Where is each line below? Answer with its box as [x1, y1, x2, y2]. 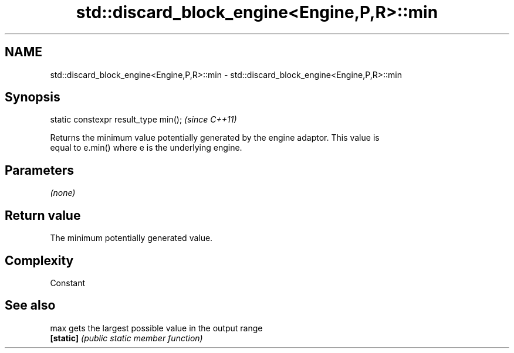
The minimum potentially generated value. [50, 233, 213, 243]
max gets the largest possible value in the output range [50, 323, 263, 333]
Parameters [5, 162, 74, 178]
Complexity [5, 253, 74, 268]
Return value [5, 208, 81, 223]
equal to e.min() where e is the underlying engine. [50, 142, 242, 153]
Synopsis [5, 90, 60, 105]
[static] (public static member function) [50, 332, 203, 343]
